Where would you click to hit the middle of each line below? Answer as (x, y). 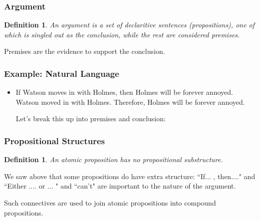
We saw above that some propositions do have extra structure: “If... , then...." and (130, 176)
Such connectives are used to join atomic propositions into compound (110, 203)
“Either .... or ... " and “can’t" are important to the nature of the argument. (120, 186)
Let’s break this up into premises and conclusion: (91, 118)
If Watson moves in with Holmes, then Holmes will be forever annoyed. (124, 92)
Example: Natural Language (62, 73)
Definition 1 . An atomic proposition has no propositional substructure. (114, 159)
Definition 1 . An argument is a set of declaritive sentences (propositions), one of (130, 25)
